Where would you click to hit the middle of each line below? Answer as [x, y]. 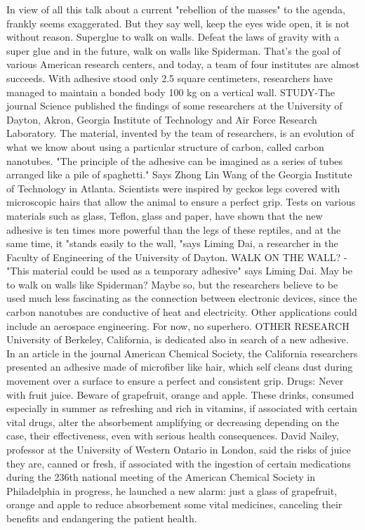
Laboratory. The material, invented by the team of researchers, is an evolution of [180, 133]
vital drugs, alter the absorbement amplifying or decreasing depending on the [173, 422]
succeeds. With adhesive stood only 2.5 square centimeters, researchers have [170, 78]
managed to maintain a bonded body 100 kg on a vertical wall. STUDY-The [171, 92]
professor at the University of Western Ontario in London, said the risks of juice [179, 449]
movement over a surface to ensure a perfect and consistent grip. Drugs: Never [175, 381]
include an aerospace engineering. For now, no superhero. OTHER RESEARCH [178, 325]
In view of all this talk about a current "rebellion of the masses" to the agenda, [176, 9]
